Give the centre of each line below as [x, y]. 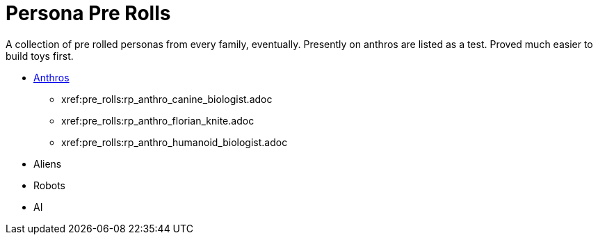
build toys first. [40, 56]
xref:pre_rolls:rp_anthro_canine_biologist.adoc [167, 99]
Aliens [48, 163]
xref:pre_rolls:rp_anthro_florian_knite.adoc [158, 120]
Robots [49, 185]
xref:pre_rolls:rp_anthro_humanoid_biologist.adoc [175, 142]
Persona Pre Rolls [88, 13]
